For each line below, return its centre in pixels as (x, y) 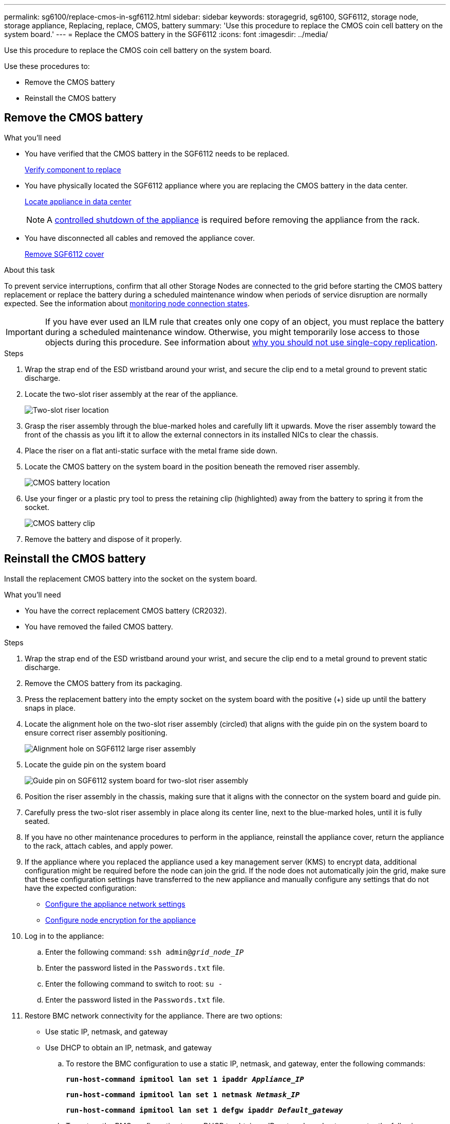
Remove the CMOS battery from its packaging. (104, 683)
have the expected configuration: (81, 888)
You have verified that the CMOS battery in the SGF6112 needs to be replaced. (157, 153)
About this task (30, 270)
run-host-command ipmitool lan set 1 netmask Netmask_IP (183, 1094)
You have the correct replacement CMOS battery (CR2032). (126, 610)
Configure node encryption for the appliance (121, 920)
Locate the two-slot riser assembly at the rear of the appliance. (132, 394)
